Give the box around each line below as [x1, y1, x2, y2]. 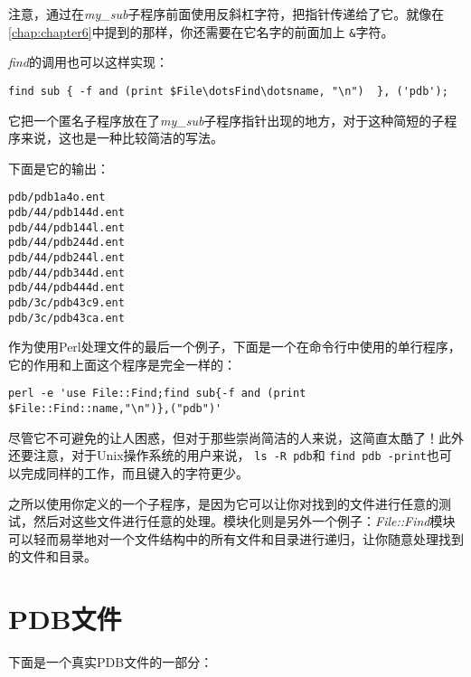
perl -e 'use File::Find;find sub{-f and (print [8, 387, 306, 400]
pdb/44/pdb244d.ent [8, 236, 125, 249]
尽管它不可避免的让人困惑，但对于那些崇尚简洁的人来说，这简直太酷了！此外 [8, 428, 464, 447]
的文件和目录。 [8, 547, 97, 566]
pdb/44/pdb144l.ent [8, 221, 125, 234]
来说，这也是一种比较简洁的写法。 [20, 128, 223, 147]
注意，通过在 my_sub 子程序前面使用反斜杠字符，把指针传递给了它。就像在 [8, 5, 445, 23]
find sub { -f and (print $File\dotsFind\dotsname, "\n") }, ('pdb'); [8, 84, 448, 98]
